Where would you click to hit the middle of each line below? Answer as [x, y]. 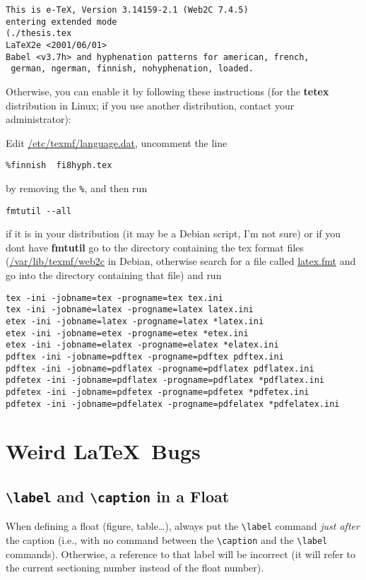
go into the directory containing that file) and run [114, 275]
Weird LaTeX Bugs [103, 451]
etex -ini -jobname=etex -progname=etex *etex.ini [127, 333]
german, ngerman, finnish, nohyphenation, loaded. [132, 69]
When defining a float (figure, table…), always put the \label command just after [183, 526]
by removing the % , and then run [77, 188]
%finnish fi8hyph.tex [59, 166]
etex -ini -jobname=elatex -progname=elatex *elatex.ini [142, 345]
